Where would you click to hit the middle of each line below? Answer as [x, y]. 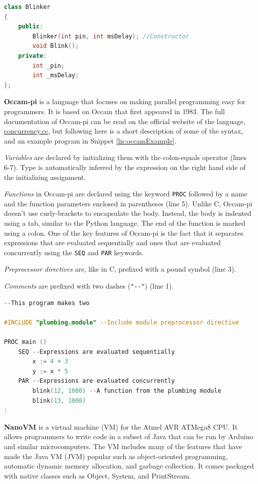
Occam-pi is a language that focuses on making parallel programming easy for [125, 101]
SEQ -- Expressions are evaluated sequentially [96, 352]
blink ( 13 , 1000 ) [59, 401]
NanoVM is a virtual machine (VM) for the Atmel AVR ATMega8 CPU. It [121, 426]
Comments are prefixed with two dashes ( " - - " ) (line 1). [89, 285]
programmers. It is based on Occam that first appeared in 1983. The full [115, 111]
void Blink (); [56, 46]
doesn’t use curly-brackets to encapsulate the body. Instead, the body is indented [128, 213]
